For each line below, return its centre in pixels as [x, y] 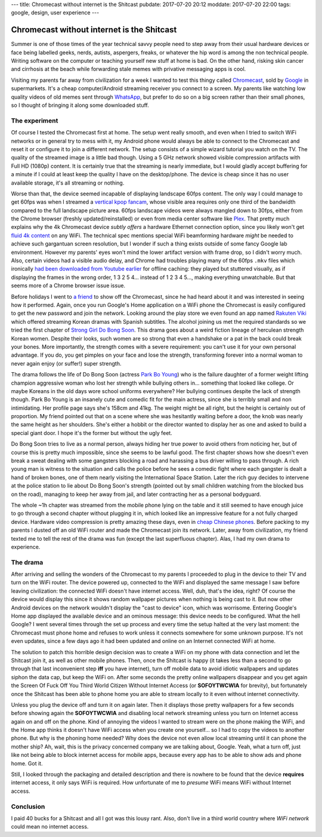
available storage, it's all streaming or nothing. [68, 183]
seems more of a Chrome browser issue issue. [68, 286]
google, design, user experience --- [55, 13]
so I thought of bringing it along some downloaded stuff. [80, 105]
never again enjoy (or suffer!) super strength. [66, 363]
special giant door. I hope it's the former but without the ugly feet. [92, 433]
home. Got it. [27, 763]
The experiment [35, 121]
